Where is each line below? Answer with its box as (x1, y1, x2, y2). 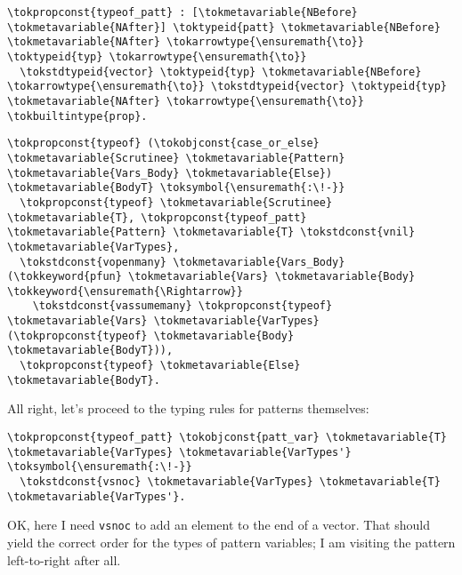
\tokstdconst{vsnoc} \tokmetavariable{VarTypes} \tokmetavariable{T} (20, 475, 441, 488)
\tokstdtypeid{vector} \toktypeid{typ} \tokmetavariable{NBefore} (20, 65, 422, 78)
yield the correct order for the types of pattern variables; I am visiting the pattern (7, 532, 456, 551)
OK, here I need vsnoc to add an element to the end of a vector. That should (7, 515, 430, 534)
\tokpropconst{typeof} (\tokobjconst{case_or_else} (7, 137, 320, 150)
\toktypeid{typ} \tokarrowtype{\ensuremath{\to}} (7, 50, 307, 63)
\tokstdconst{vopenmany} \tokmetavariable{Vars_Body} (20, 255, 345, 268)
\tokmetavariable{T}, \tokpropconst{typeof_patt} (7, 211, 307, 224)
